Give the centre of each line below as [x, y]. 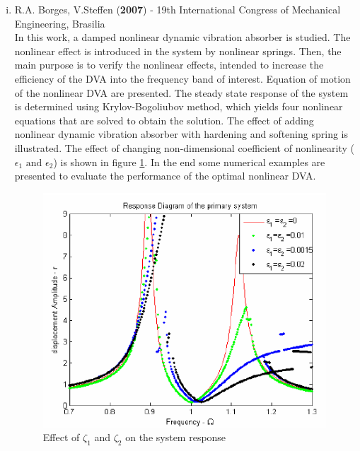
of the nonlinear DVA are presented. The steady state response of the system [181, 92]
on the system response [176, 437]
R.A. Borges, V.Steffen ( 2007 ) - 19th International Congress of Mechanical [178, 9]
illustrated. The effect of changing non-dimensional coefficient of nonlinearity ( [184, 147]
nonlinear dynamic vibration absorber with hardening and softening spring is [181, 134]
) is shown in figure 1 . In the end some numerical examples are [189, 162]
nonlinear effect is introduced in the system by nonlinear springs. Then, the [178, 51]
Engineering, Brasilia [60, 23]
